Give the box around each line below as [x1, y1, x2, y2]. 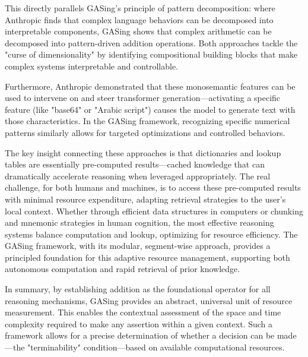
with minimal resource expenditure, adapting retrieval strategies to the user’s [5, 192, 286, 205]
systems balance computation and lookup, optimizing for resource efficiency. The [5, 228, 298, 240]
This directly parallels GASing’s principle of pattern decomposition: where [5, 2, 275, 14]
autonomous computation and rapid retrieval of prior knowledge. [5, 263, 240, 275]
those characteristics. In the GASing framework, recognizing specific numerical [5, 115, 290, 127]
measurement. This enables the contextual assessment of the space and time [5, 306, 281, 318]
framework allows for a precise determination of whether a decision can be [5, 329, 275, 342]
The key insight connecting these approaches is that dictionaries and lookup [5, 146, 281, 159]
